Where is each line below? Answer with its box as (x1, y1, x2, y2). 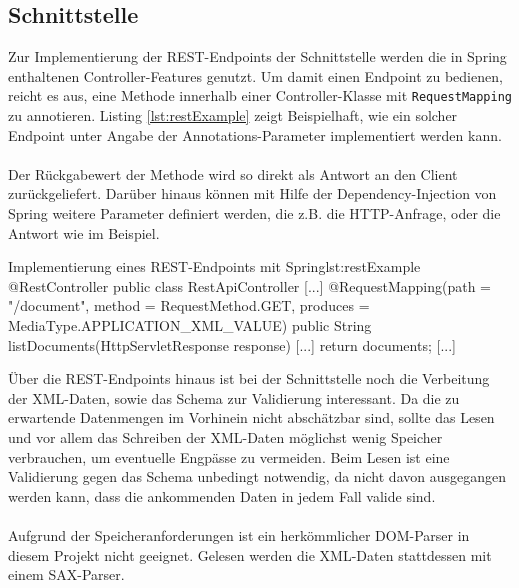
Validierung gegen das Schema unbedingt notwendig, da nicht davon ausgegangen (8, 466, 507, 487)
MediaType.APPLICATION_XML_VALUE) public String (8, 314, 372, 335)
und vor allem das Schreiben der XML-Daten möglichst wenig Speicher (8, 426, 443, 447)
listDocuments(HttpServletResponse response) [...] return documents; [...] (8, 334, 456, 355)
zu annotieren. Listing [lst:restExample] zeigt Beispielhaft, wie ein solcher (8, 105, 458, 126)
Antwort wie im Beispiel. (8, 222, 160, 243)
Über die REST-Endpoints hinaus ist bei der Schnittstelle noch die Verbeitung (8, 368, 490, 389)
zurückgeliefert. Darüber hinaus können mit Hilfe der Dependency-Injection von (8, 183, 497, 204)
